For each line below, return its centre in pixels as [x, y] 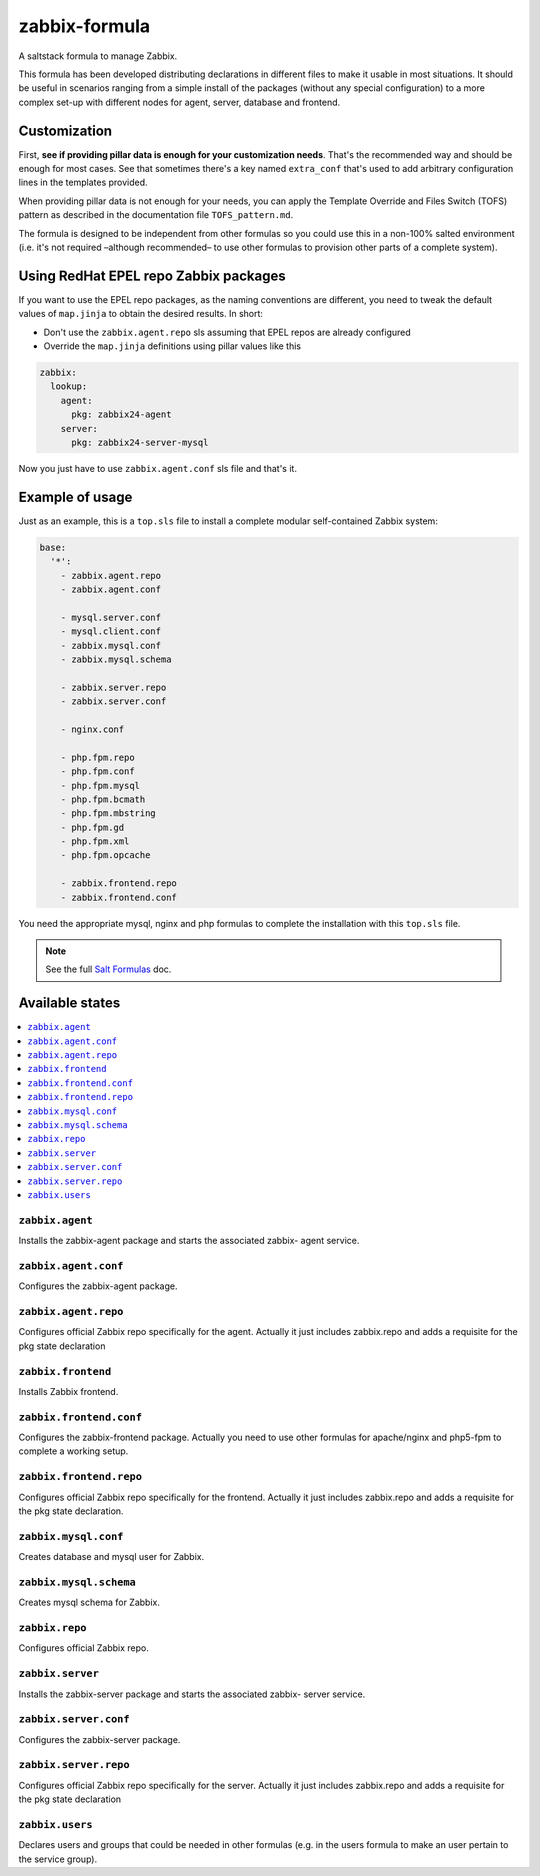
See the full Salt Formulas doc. [108, 969]
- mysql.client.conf [111, 631]
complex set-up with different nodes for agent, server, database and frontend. [179, 102]
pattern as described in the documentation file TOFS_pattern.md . [156, 215]
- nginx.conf [92, 729]
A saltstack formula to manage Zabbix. [98, 56]
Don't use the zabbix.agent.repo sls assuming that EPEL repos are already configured [227, 332]
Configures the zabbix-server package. [99, 1739]
